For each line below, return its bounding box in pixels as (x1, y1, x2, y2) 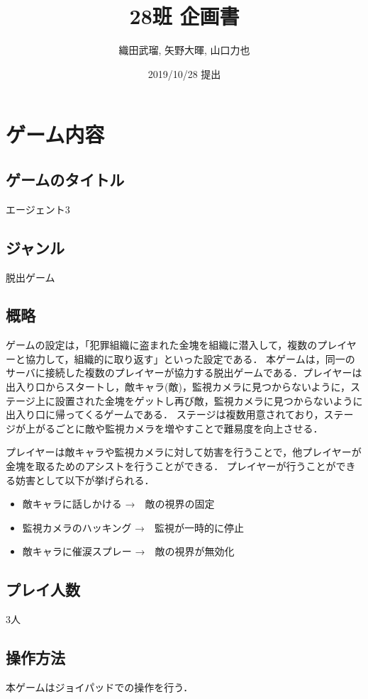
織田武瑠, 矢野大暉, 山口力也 (118, 43, 250, 57)
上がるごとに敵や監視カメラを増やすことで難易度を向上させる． (25, 420, 323, 435)
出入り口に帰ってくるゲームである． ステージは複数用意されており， (6, 407, 324, 422)
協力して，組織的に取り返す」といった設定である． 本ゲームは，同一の (25, 351, 355, 366)
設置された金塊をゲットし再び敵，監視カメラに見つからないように (55, 393, 363, 408)
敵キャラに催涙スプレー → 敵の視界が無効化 (22, 544, 235, 559)
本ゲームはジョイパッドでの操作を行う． (6, 680, 194, 695)
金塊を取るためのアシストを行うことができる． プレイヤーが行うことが (6, 459, 336, 474)
